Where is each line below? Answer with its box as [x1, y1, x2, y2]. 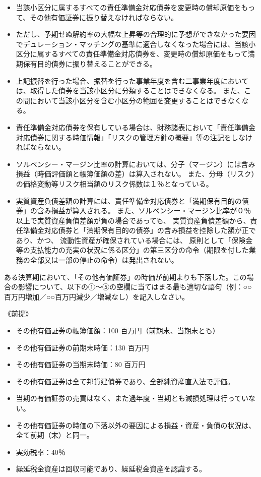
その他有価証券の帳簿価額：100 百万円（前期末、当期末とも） [16, 325, 220, 336]
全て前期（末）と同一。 [16, 430, 94, 440]
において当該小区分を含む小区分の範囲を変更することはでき [30, 95, 228, 105]
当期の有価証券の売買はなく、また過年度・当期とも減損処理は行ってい [16, 393, 249, 403]
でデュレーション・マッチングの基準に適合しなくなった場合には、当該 [16, 38, 249, 49]
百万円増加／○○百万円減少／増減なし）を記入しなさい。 [4, 291, 189, 302]
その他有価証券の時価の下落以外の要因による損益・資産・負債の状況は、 [16, 420, 256, 430]
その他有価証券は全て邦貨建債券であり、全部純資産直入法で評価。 [16, 376, 235, 386]
